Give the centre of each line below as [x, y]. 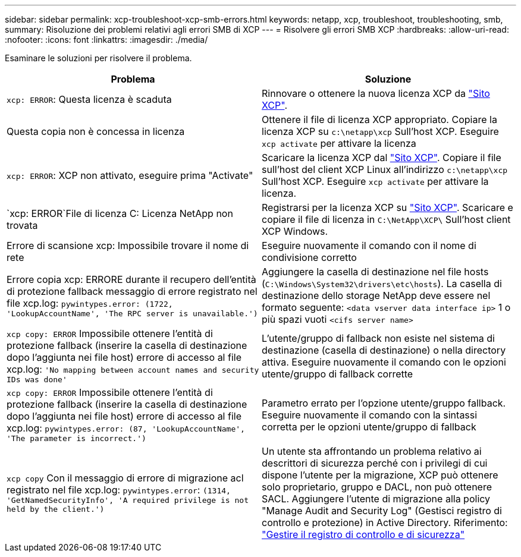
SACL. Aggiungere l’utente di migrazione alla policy [376, 499]
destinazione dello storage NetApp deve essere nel [376, 295]
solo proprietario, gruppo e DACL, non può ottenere [377, 487]
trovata [22, 225]
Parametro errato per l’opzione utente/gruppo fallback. [384, 403]
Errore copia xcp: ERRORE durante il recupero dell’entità [131, 279]
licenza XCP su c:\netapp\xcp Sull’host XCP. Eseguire [380, 131]
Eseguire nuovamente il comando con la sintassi [370, 415]
